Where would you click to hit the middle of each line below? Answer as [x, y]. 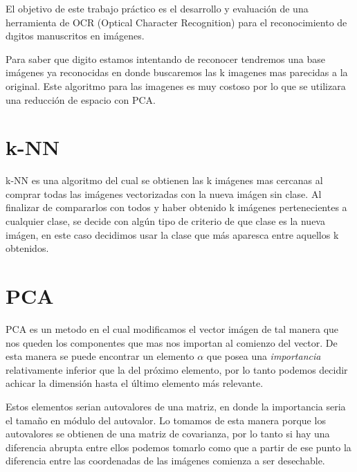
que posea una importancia [264, 356]
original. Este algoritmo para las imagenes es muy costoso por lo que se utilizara [176, 85]
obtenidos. [27, 248]
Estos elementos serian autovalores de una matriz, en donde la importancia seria [176, 406]
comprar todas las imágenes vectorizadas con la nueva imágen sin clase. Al [164, 193]
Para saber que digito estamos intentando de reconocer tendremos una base [165, 58]
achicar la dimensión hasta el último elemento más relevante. [135, 383]
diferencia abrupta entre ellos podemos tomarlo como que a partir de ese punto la [178, 447]
